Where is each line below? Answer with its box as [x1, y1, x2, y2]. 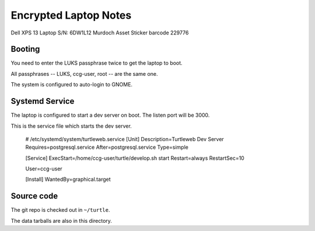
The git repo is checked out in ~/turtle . [10, 206, 110, 213]
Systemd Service [10, 96, 75, 106]
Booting [10, 44, 40, 54]
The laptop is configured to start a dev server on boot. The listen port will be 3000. [10, 111, 210, 119]
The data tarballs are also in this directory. [10, 217, 112, 224]
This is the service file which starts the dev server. [10, 123, 132, 129]
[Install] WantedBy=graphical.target [25, 176, 111, 183]
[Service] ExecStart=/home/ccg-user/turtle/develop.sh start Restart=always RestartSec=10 [25, 155, 244, 162]
